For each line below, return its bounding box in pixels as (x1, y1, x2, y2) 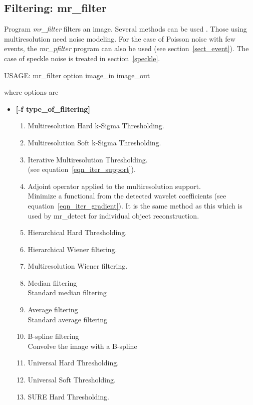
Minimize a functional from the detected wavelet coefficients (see (28, 190, 226, 201)
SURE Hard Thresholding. (28, 391, 109, 401)
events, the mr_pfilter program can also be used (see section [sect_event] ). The (4, 43, 249, 54)
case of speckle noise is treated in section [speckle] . (4, 53, 160, 63)
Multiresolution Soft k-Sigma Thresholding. (28, 137, 161, 147)
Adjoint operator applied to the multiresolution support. (28, 180, 201, 191)
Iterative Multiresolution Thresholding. (28, 154, 148, 164)
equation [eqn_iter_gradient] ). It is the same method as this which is (28, 200, 242, 211)
